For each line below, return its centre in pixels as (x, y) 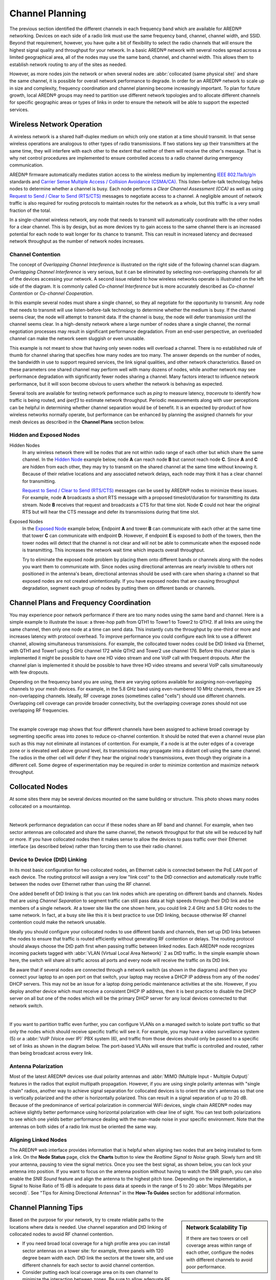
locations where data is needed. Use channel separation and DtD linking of (88, 1227)
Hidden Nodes (25, 445)
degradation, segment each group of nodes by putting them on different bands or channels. (119, 588)
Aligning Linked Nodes (38, 1140)
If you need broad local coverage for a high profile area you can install (96, 1244)
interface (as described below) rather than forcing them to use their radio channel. (96, 846)
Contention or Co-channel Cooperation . (51, 293)
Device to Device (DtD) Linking (48, 860)
